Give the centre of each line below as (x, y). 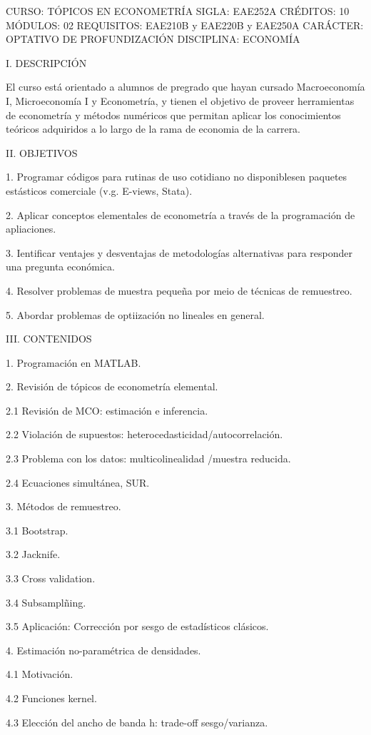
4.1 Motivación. (40, 674)
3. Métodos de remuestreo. (63, 506)
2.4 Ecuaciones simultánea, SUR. (78, 482)
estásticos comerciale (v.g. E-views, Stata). (99, 190)
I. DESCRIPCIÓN (46, 62)
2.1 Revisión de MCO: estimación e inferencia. (107, 410)
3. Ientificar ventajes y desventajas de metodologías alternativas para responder (179, 252)
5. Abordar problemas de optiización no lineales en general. (135, 314)
